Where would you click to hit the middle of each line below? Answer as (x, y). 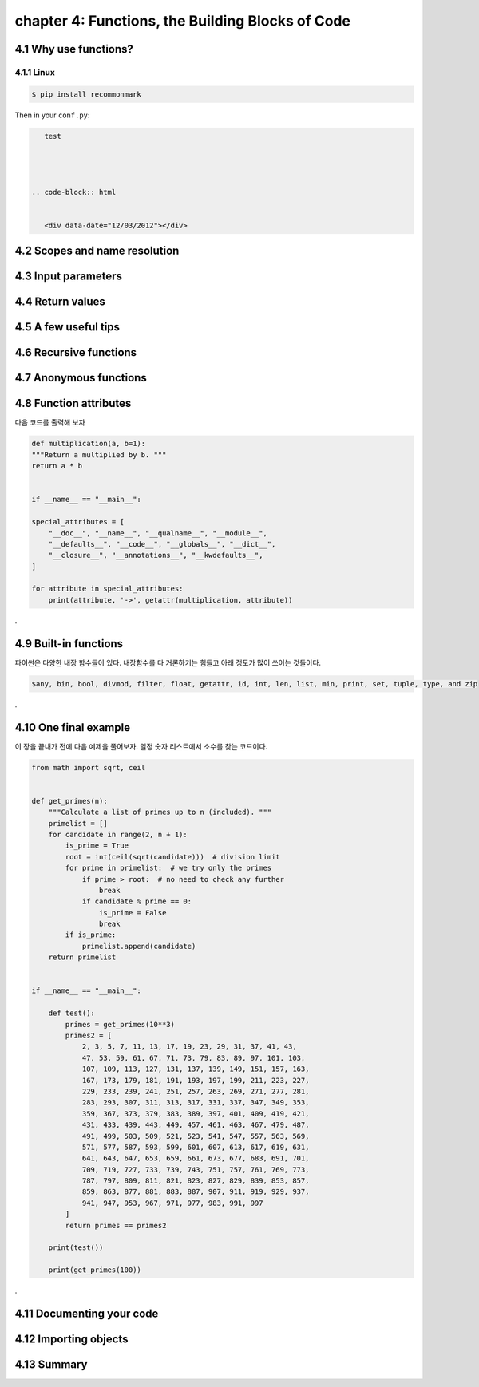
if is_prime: (91, 935)
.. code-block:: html (74, 192)
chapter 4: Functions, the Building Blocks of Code (183, 21)
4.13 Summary (51, 1365)
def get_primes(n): (69, 801)
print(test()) (76, 1248)
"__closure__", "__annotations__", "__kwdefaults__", (156, 555)
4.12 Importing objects (71, 1339)
